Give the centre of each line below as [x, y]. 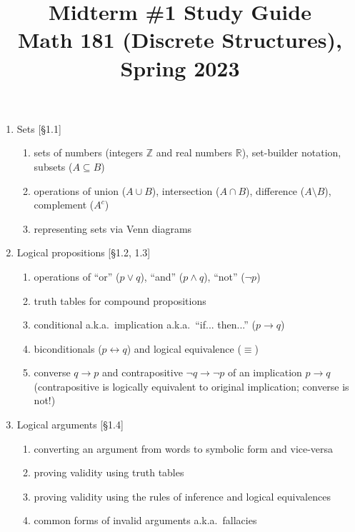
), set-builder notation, [291, 152]
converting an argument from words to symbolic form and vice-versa [184, 448]
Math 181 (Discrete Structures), [180, 40]
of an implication [265, 372]
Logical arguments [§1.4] [70, 425]
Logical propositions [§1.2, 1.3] [84, 252]
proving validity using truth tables [109, 472]
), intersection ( [186, 190]
